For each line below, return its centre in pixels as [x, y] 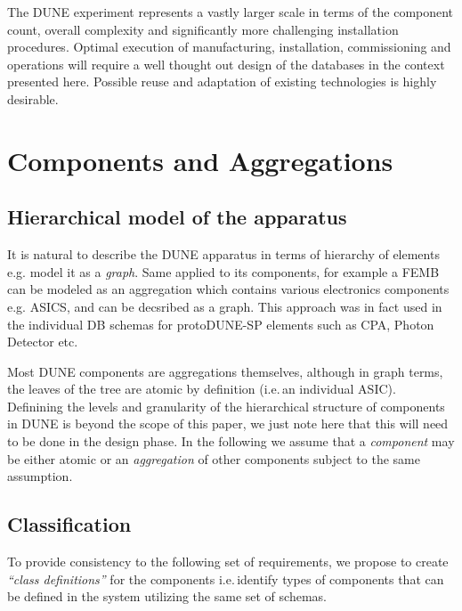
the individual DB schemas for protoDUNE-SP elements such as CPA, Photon [221, 324]
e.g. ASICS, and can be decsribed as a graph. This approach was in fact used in [225, 306]
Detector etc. [43, 342]
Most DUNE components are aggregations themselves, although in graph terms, [225, 371]
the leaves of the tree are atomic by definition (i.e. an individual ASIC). [202, 389]
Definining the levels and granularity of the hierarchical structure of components [226, 406]
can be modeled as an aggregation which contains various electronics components [228, 289]
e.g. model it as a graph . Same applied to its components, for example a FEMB [223, 271]
